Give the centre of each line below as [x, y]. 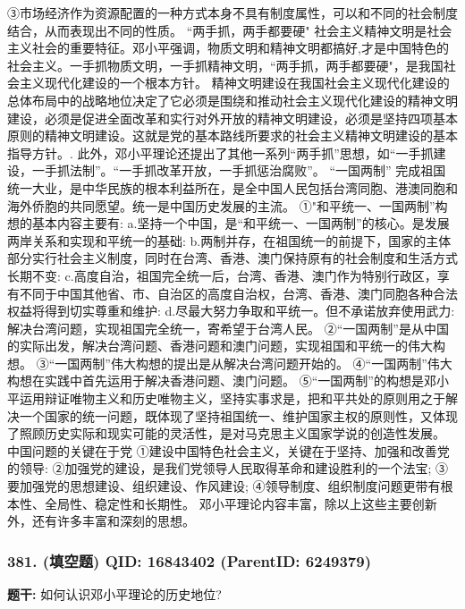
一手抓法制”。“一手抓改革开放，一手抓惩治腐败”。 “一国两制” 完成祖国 [239, 170]
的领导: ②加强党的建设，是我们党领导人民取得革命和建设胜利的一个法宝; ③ [228, 468]
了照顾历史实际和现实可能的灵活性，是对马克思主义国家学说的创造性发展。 [226, 433]
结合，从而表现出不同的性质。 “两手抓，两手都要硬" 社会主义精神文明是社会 [230, 30]
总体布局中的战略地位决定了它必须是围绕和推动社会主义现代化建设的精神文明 [232, 100]
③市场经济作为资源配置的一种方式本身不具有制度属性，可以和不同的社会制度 [232, 13]
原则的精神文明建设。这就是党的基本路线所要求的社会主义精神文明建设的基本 [232, 135]
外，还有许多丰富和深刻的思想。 [101, 521]
